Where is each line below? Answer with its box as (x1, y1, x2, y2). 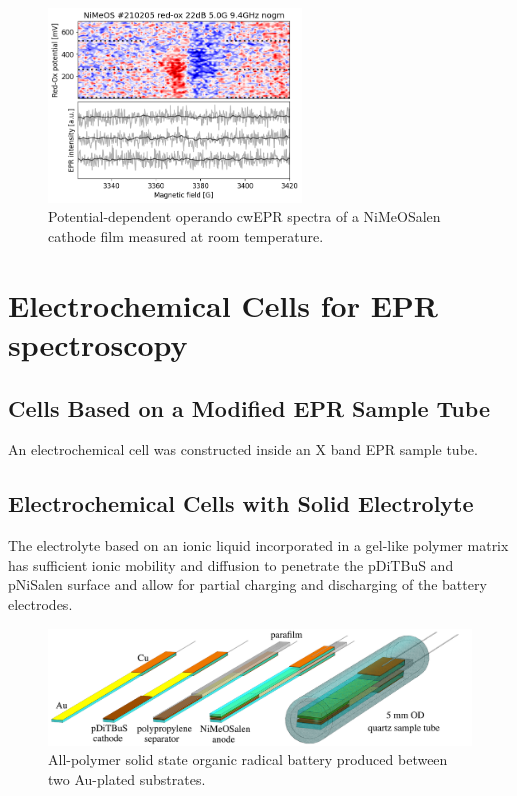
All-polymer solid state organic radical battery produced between (48, 749, 448, 770)
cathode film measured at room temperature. (48, 226, 324, 247)
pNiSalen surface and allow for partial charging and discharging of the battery (8, 574, 487, 595)
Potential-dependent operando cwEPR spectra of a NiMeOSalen (48, 206, 441, 227)
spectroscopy (8, 324, 188, 365)
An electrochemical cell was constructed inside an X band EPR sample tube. (8, 439, 478, 460)
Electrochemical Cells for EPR (8, 284, 438, 325)
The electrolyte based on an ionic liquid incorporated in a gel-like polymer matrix (8, 535, 509, 556)
